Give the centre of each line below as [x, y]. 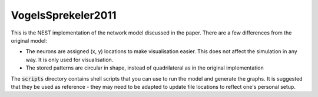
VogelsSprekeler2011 [64, 15]
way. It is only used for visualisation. [69, 60]
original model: [29, 40]
